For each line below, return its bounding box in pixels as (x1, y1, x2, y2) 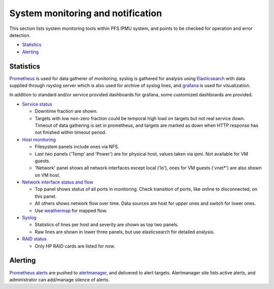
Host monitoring (22, 136, 56, 142)
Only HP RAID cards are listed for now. (35, 243, 115, 249)
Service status (22, 101, 53, 107)
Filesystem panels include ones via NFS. (35, 143, 119, 150)
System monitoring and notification (9, 8, 162, 19)
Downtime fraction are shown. (35, 108, 98, 114)
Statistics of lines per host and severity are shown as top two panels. (35, 222, 179, 228)
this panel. (35, 193, 57, 199)
